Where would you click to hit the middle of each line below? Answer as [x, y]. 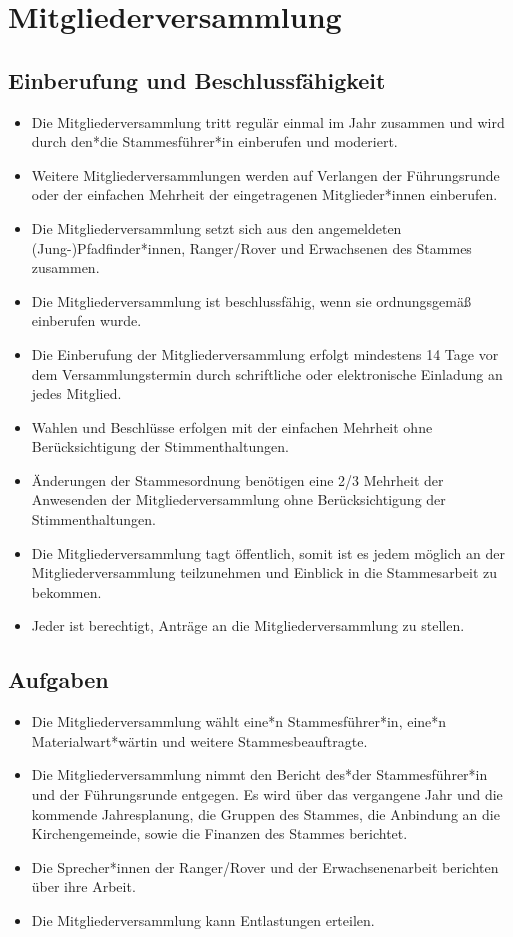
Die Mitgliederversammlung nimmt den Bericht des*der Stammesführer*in [259, 774]
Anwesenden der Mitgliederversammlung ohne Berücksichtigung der [238, 499]
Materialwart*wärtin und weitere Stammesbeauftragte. [199, 740]
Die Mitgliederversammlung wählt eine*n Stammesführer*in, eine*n [239, 721]
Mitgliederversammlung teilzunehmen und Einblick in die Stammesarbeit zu [264, 572]
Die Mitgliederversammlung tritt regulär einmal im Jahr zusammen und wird [268, 121]
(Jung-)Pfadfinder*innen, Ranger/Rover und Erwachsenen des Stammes [251, 247]
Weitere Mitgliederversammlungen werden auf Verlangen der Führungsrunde [265, 174]
